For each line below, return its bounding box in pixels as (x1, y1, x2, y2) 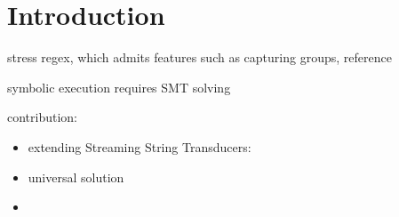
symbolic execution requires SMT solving (7, 77, 231, 96)
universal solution (28, 167, 124, 186)
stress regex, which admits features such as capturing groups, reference (7, 48, 392, 67)
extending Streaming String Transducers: (28, 137, 251, 156)
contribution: (7, 108, 78, 126)
